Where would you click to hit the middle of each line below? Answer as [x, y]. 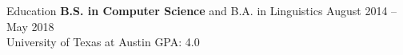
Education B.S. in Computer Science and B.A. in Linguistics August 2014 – [202, 10]
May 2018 [30, 26]
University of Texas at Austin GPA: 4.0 [103, 42]
